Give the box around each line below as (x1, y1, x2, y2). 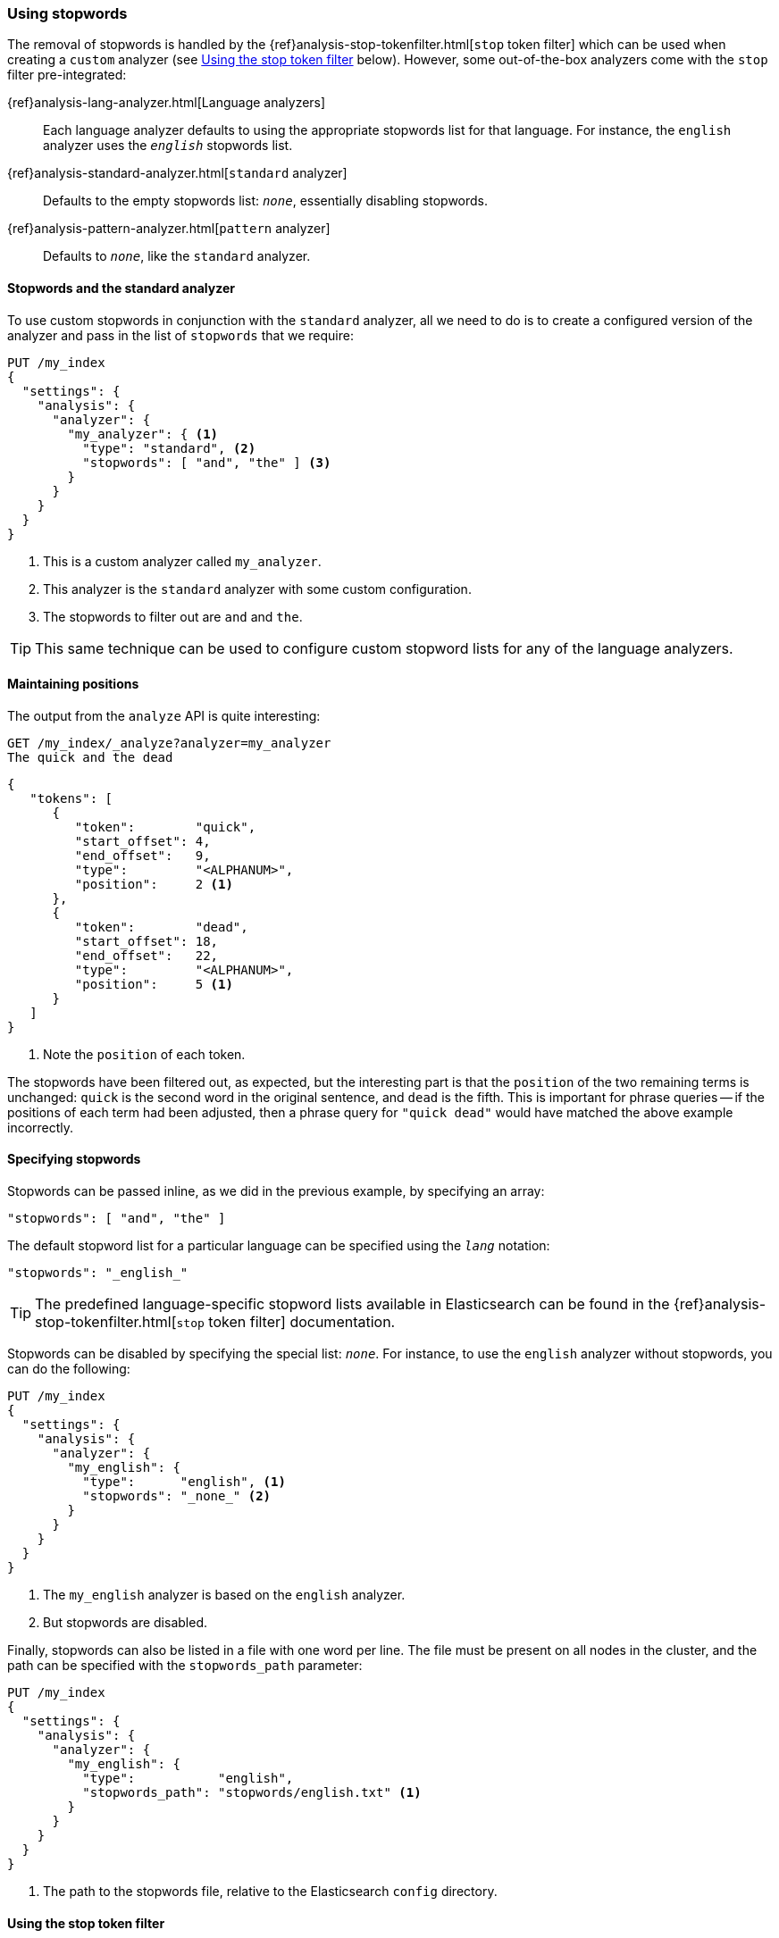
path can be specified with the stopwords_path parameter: (7, 1658, 363, 1674)
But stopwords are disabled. (43, 1615, 207, 1631)
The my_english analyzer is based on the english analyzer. (43, 1587, 406, 1603)
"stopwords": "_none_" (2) (82, 1489, 272, 1504)
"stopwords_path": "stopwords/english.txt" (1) (82, 1785, 422, 1800)
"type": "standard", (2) (82, 440, 256, 455)
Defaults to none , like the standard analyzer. (43, 248, 311, 264)
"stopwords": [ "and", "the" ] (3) (82, 455, 331, 470)
